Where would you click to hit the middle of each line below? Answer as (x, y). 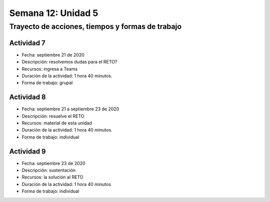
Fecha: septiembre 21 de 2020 (53, 54)
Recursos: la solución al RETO (52, 177)
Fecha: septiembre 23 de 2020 (53, 163)
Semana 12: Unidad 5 (54, 13)
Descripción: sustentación (49, 170)
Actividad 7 (27, 43)
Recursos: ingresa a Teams (49, 69)
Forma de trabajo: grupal (47, 83)
